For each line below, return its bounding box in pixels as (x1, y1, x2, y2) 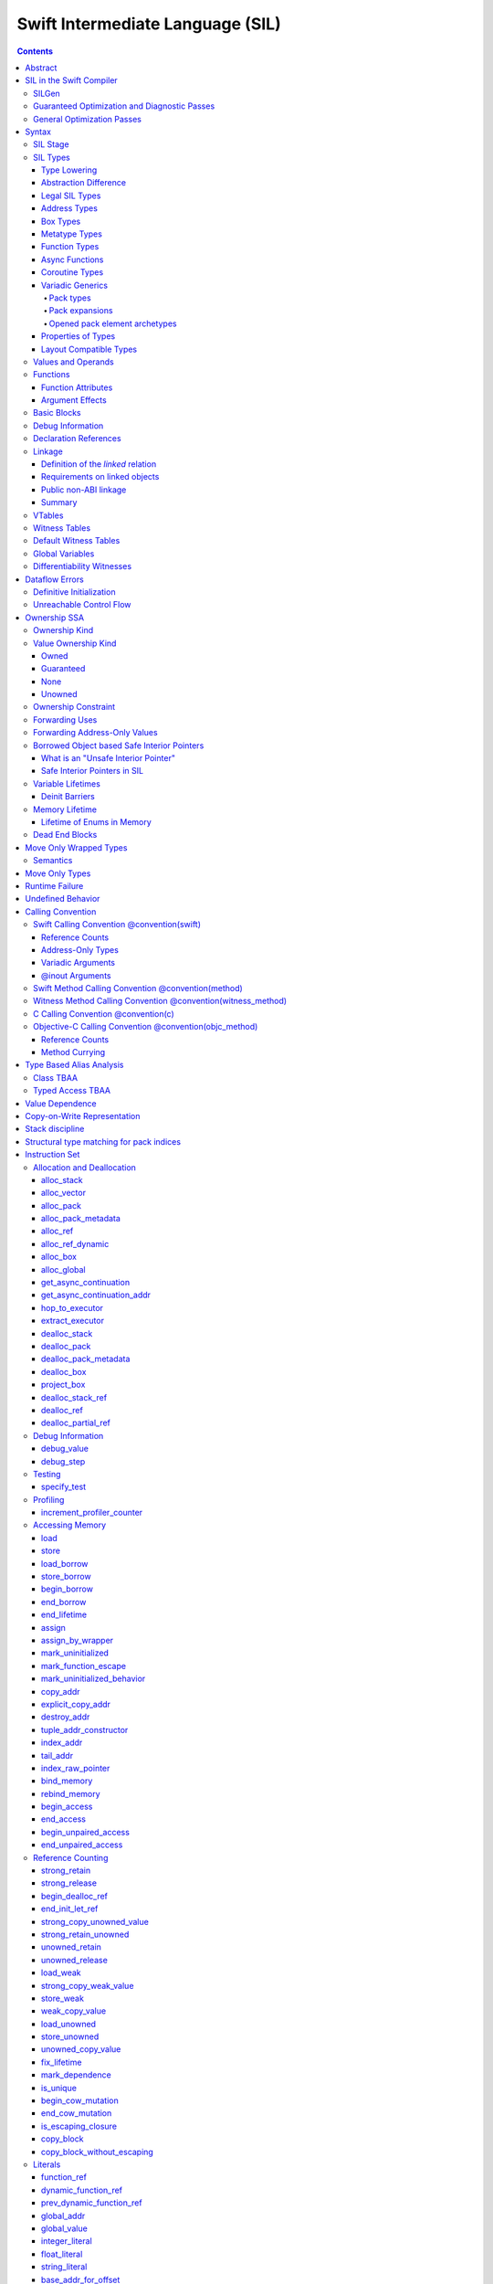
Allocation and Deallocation (33, 1161, 137, 1173)
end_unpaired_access (41, 1839, 123, 1850)
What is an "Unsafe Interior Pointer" (41, 753, 175, 764)
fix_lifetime (41, 2057, 82, 2067)
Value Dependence (25, 1097, 98, 1109)
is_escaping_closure (41, 2120, 118, 2131)
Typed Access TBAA (33, 1085, 111, 1096)
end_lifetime (41, 1609, 87, 1621)
